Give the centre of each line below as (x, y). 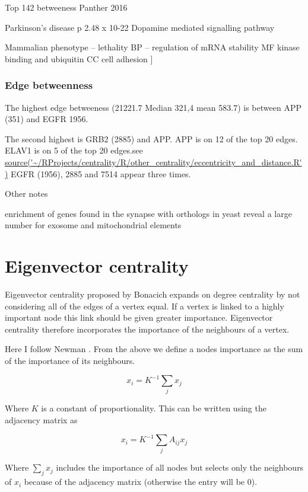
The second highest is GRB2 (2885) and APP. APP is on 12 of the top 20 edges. (151, 138)
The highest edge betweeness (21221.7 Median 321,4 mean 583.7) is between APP (153, 107)
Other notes (26, 194)
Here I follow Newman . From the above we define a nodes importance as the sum (154, 349)
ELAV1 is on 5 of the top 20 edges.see (74, 150)
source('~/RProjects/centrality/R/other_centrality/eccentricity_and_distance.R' (153, 162)
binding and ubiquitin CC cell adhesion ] (79, 58)
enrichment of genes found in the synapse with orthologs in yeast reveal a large (148, 213)
